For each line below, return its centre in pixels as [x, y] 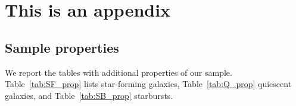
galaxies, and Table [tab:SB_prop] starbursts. [89, 95]
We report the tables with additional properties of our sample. [119, 72]
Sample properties [62, 47]
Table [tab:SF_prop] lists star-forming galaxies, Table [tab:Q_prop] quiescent [148, 84]
